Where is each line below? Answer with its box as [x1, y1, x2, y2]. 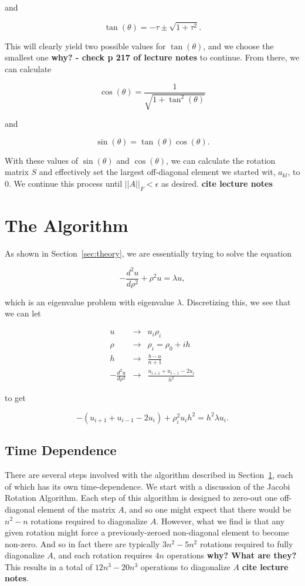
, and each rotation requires [53, 549, 152, 561]
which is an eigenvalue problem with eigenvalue [5, 295, 175, 308]
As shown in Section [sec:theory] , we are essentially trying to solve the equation [5, 247, 292, 259]
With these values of [5, 154, 78, 166]
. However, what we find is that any [156, 514, 285, 527]
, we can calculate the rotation [166, 154, 276, 166]
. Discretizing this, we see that [181, 295, 291, 308]
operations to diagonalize [140, 560, 231, 572]
